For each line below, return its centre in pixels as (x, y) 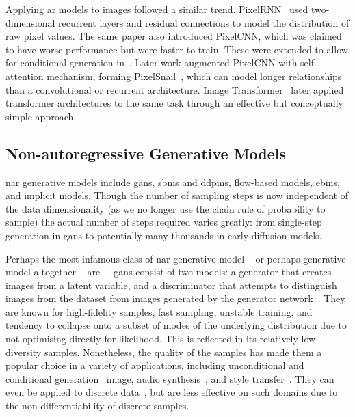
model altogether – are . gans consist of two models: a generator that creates (169, 272)
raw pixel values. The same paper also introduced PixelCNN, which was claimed (174, 36)
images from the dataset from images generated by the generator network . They (175, 298)
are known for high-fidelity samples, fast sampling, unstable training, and (159, 311)
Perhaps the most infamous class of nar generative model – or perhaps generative (176, 258)
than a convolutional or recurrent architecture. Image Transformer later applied (175, 89)
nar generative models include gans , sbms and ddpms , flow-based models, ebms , (173, 181)
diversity (24, 352)
